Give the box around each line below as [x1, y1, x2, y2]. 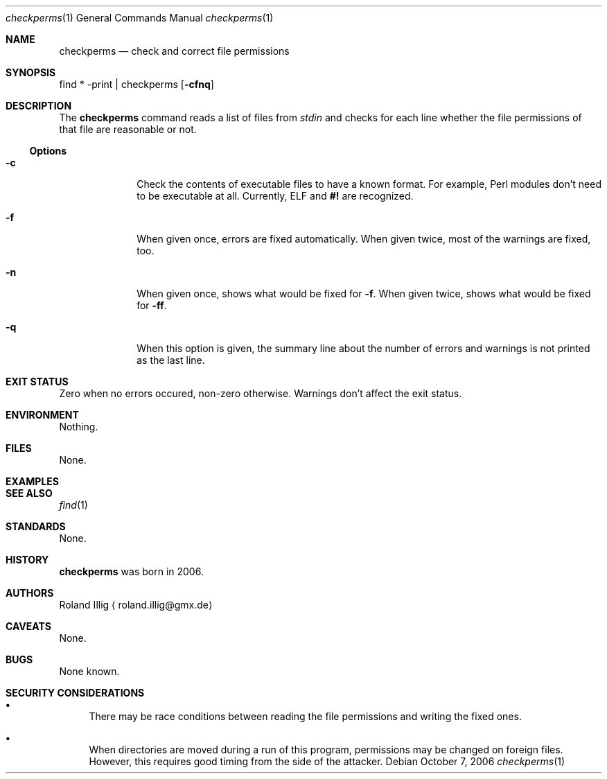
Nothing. [59, 421, 98, 432]
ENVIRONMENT [6, 409, 79, 421]
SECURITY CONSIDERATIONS [6, 687, 145, 699]
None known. [59, 665, 120, 677]
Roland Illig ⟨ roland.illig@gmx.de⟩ [59, 599, 213, 611]
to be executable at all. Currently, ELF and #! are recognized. [137, 190, 414, 202]
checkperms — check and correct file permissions [59, 45, 290, 57]
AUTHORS [6, 587, 54, 599]
